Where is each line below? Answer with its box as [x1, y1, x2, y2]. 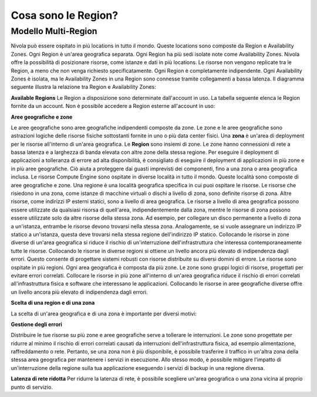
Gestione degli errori [11, 321, 63, 328]
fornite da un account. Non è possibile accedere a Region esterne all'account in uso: [11, 103, 215, 110]
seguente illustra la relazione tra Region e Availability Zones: [11, 83, 157, 90]
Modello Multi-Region [11, 26, 97, 36]
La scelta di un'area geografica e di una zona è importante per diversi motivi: [11, 310, 197, 317]
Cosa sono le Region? [11, 9, 119, 22]
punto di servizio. [11, 383, 53, 391]
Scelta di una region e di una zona [11, 300, 95, 307]
